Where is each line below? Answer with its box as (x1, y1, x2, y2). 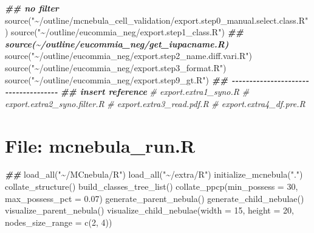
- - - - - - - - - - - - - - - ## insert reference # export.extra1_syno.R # (5, 85, 250, 98)
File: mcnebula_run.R (5, 133, 196, 158)
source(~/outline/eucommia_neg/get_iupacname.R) (5, 37, 229, 50)
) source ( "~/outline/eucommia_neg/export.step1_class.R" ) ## (5, 26, 244, 38)
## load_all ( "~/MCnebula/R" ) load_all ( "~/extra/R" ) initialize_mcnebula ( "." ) (5, 168, 303, 181)
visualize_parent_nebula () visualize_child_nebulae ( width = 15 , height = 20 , (5, 204, 294, 217)
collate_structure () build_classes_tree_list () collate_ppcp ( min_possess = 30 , (5, 180, 298, 193)
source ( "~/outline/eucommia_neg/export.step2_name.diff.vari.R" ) (5, 49, 252, 62)
